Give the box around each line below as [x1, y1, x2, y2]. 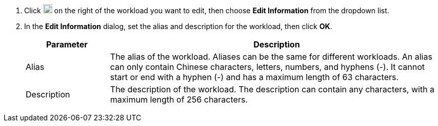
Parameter [46, 39, 88, 49]
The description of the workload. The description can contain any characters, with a [110, 84, 435, 94]
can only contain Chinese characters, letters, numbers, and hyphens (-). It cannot [110, 62, 425, 72]
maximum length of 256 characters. [110, 94, 248, 105]
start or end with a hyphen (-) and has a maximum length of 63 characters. [110, 72, 399, 82]
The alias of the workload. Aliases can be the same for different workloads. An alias [110, 52, 432, 62]
